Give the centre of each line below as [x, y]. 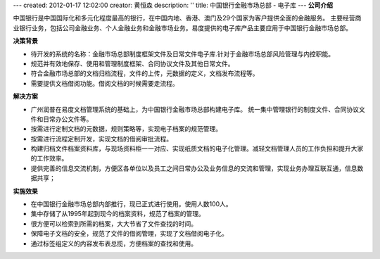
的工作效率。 [49, 158]
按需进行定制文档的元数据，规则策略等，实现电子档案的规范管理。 [126, 129]
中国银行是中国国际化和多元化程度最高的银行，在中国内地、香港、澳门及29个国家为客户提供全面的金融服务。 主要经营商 [187, 18]
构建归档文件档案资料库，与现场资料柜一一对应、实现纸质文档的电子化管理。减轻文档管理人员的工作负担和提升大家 [197, 149]
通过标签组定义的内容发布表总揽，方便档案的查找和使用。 [114, 244]
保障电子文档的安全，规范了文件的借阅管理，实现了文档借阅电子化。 [129, 234]
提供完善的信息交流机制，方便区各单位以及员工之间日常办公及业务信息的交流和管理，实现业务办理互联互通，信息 [194, 168]
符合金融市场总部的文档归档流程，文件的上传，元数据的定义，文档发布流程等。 [145, 73]
